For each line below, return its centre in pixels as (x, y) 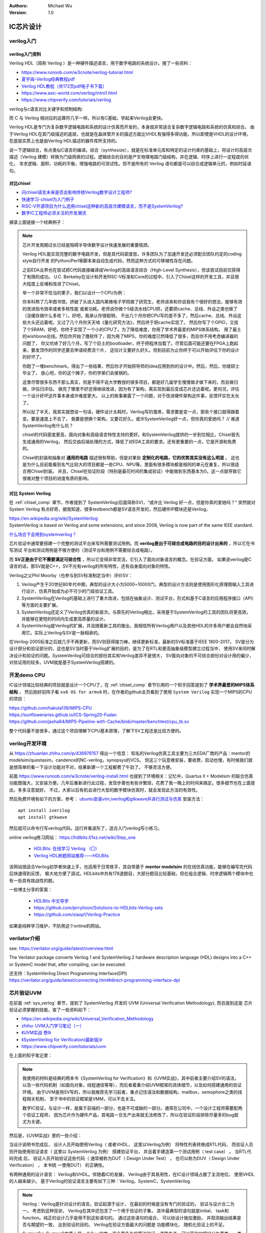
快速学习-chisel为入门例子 (48, 199)
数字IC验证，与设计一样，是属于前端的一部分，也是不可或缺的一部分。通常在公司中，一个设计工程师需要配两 (132, 1108)
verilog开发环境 (28, 743)
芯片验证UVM (25, 993)
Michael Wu (60, 6)
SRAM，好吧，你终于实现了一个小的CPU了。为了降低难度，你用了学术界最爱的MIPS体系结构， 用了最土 (136, 329)
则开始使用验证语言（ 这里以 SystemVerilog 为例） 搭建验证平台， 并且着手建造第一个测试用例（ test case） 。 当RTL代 (130, 1151)
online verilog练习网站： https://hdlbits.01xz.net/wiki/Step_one (72, 837)
